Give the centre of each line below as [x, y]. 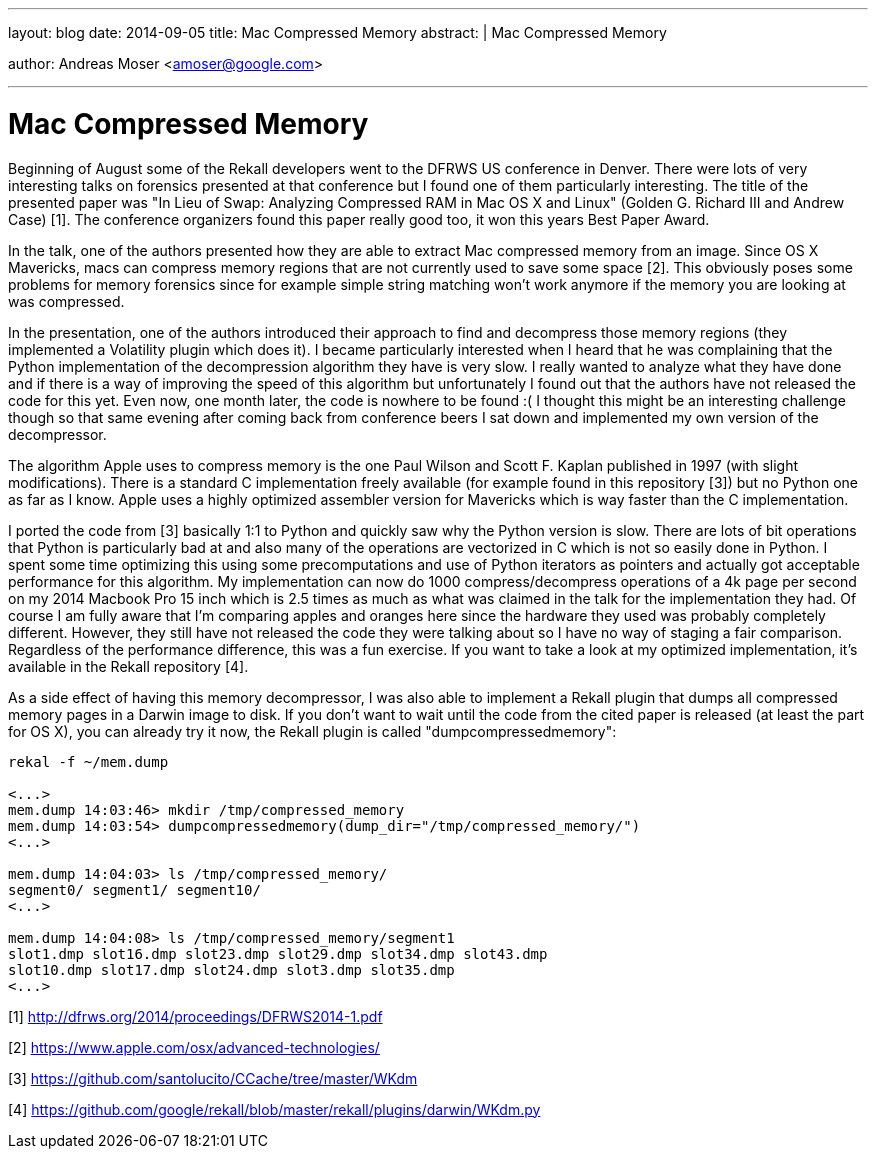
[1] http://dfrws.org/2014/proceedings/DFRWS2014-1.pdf [195, 1016]
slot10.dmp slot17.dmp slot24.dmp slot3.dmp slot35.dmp [231, 969]
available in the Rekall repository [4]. [128, 666]
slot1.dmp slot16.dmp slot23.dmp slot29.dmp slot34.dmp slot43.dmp [278, 953]
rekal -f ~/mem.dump [88, 761]
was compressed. [66, 301]
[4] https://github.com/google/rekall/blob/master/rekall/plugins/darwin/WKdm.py [274, 1109]
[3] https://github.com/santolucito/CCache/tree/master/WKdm [213, 1078]
